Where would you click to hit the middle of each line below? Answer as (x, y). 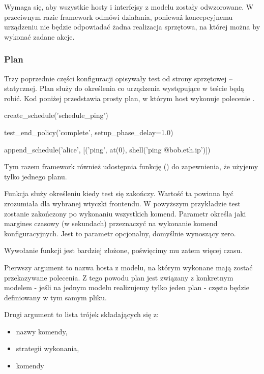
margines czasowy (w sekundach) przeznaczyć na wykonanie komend (111, 223)
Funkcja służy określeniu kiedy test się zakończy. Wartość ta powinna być (119, 193)
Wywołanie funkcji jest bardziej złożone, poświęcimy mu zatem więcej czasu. (123, 250)
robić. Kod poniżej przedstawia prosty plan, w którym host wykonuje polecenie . (129, 98)
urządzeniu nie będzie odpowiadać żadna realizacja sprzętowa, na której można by (132, 27)
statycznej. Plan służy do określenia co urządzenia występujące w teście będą (124, 88)
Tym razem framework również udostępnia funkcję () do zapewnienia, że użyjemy (131, 166)
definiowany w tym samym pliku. (55, 297)
